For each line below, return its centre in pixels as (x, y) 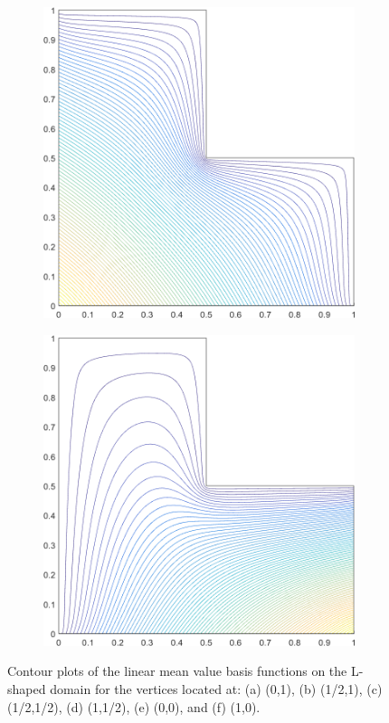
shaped (27, 689)
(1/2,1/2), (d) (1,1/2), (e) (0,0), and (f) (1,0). (134, 706)
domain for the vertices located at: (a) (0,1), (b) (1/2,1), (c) (216, 689)
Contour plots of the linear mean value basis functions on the (177, 671)
